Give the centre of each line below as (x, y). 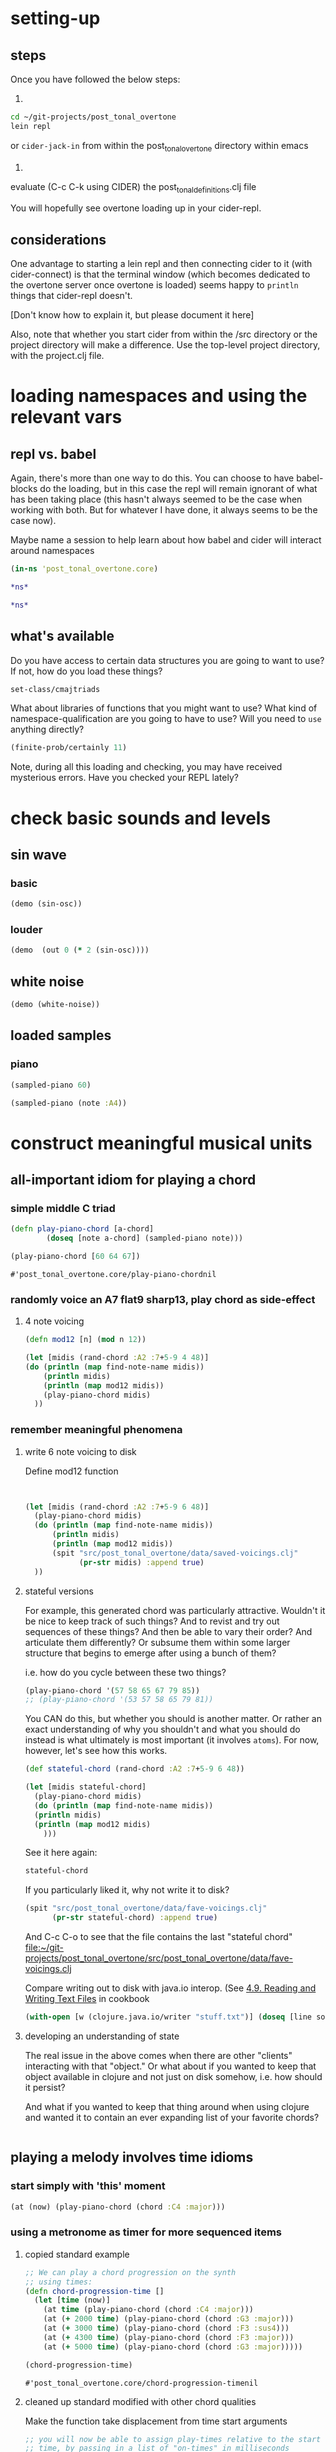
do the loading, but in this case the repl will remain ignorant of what (178, 489)
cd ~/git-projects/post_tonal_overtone (93, 117)
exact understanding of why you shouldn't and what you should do (162, 1729)
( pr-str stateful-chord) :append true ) (134, 1918)
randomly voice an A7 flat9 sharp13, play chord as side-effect (163, 1299)
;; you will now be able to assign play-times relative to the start (173, 2439)
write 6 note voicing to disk (80, 1451)
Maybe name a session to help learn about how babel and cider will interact (166, 540)
